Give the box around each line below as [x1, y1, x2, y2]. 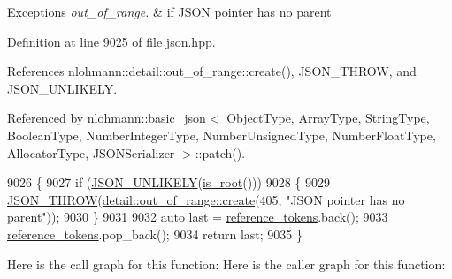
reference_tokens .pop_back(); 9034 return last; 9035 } [7, 224, 303, 243]
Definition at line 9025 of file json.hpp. [7, 32, 216, 50]
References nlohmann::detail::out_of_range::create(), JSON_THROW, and [7, 62, 417, 80]
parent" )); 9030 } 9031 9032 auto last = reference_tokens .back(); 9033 [7, 207, 388, 226]
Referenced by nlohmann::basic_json [7, 109, 206, 127]
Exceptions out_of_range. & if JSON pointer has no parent [7, 3, 332, 20]
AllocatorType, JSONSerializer [7, 143, 175, 162]
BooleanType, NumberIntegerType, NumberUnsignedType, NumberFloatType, [7, 125, 436, 144]
